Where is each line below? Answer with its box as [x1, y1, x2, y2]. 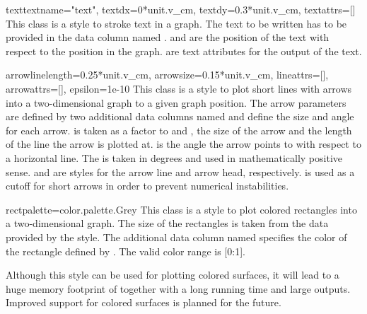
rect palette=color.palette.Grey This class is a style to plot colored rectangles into [6, 202, 357, 216]
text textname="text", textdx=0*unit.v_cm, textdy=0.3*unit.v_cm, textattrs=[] [6, 2, 356, 16]
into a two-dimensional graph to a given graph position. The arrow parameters [6, 95, 346, 110]
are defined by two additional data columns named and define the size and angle [6, 109, 354, 124]
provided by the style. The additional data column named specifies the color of [6, 229, 347, 244]
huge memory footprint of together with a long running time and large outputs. [6, 281, 351, 296]
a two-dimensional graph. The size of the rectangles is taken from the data [6, 216, 329, 231]
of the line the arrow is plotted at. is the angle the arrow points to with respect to [6, 136, 361, 151]
